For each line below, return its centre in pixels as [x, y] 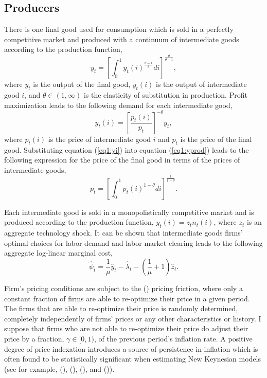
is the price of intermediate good [100, 139]
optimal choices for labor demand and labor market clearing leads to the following [133, 242]
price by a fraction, [34, 338]
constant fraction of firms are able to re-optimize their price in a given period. [127, 298]
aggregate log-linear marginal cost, [58, 253]
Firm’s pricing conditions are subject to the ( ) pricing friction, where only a [123, 288]
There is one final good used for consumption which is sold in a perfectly [119, 29]
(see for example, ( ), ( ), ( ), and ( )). [59, 368]
